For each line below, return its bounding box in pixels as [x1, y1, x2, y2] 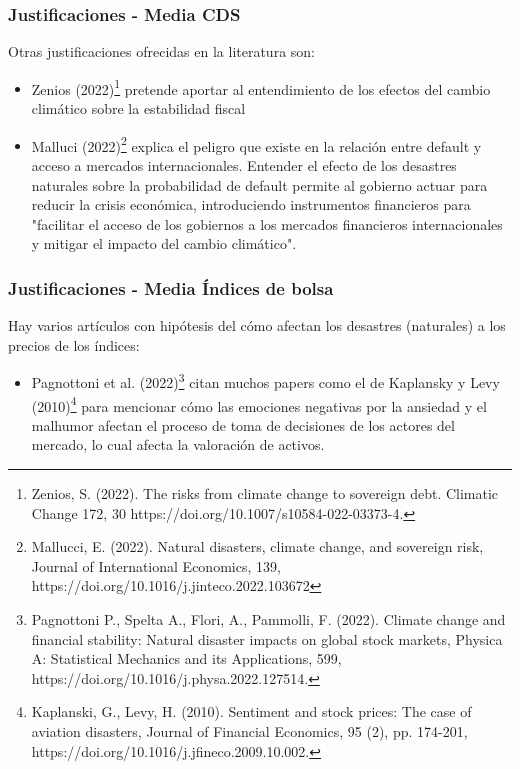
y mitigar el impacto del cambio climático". [31, 233, 297, 254]
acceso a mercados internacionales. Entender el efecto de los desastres [31, 154, 457, 175]
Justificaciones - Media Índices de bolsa [8, 275, 334, 300]
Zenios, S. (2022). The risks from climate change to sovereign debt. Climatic [31, 482, 499, 503]
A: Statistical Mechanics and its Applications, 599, [31, 648, 342, 669]
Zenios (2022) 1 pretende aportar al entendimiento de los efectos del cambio [31, 75, 491, 99]
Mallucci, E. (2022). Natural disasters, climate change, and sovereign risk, [31, 536, 484, 557]
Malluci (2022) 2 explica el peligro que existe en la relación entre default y [31, 132, 482, 156]
